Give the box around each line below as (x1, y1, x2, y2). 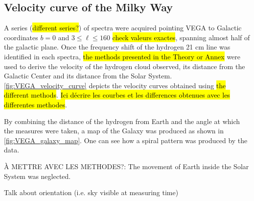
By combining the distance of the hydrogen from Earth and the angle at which (4, 116, 240, 126)
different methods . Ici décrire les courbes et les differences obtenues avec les (4, 90, 230, 100)
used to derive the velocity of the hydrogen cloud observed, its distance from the (4, 61, 245, 71)
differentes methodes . (4, 99, 67, 109)
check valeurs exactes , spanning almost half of (112, 32, 250, 42)
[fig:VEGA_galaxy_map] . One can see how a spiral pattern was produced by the (4, 135, 248, 145)
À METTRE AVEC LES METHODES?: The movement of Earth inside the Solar (4, 161, 249, 171)
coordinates (4, 32, 38, 42)
